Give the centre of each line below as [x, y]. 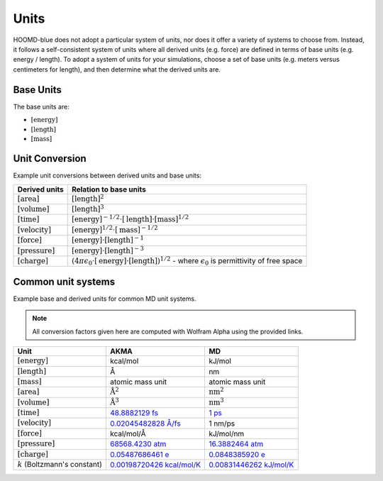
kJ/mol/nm [227, 434]
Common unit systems [64, 281]
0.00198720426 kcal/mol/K [156, 465]
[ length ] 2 [88, 198]
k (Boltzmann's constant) [60, 465]
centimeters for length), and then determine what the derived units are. [117, 69]
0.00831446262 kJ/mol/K [251, 465]
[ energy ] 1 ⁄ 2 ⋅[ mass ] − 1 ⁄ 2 [115, 229]
